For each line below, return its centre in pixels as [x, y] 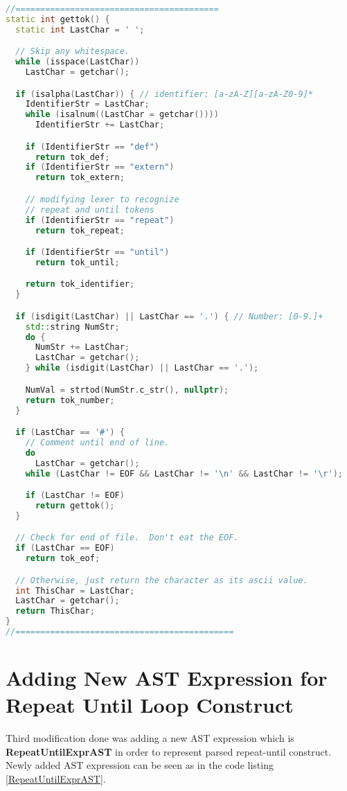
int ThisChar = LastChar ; [75, 590]
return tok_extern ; [80, 178]
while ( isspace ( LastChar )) [78, 62]
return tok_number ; [70, 400]
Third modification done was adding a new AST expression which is [150, 738]
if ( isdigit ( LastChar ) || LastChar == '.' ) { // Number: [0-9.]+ [169, 316]
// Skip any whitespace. [72, 52]
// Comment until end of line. [97, 442]
